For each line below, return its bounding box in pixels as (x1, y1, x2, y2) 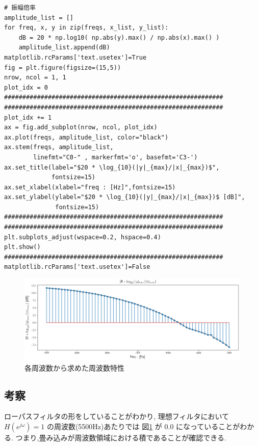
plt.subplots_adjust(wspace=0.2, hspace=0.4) (4, 233, 161, 241)
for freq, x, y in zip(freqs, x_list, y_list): (4, 24, 169, 32)
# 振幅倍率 (4, 4, 36, 11)
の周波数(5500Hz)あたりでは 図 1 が (46, 421, 162, 432)
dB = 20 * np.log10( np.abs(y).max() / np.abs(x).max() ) (18, 34, 220, 41)
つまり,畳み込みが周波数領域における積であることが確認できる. (15, 432, 226, 443)
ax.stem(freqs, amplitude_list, (4, 144, 114, 151)
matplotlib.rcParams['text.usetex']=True (4, 53, 147, 61)
